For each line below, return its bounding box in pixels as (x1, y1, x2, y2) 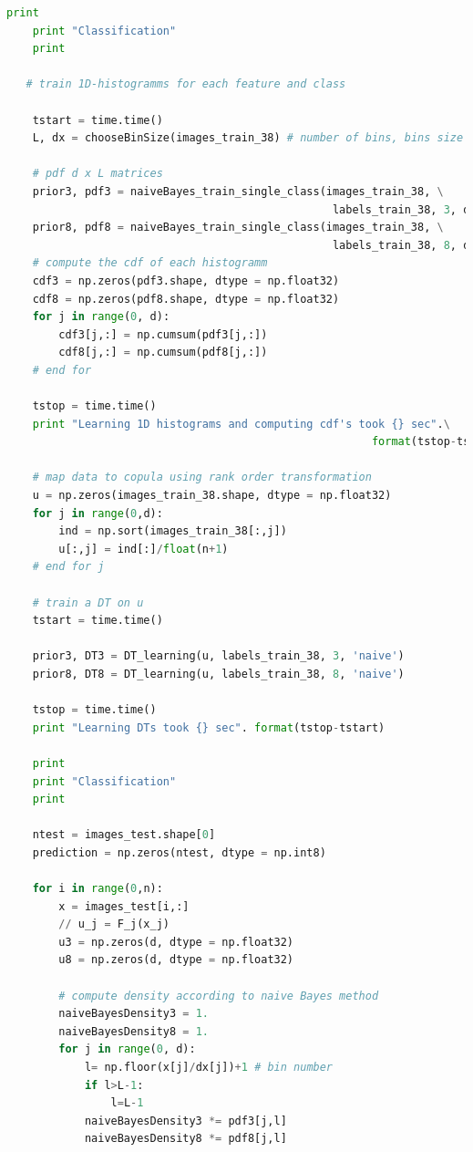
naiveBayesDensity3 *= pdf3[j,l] (84, 1114, 287, 1127)
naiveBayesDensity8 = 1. (58, 1024, 209, 1038)
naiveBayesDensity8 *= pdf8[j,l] (84, 1132, 287, 1146)
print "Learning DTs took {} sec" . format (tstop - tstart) (32, 721, 386, 734)
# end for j (32, 560, 105, 574)
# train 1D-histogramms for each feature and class (26, 78, 346, 91)
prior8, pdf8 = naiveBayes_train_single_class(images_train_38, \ (32, 221, 444, 234)
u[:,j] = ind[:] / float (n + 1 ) (58, 542, 229, 555)
